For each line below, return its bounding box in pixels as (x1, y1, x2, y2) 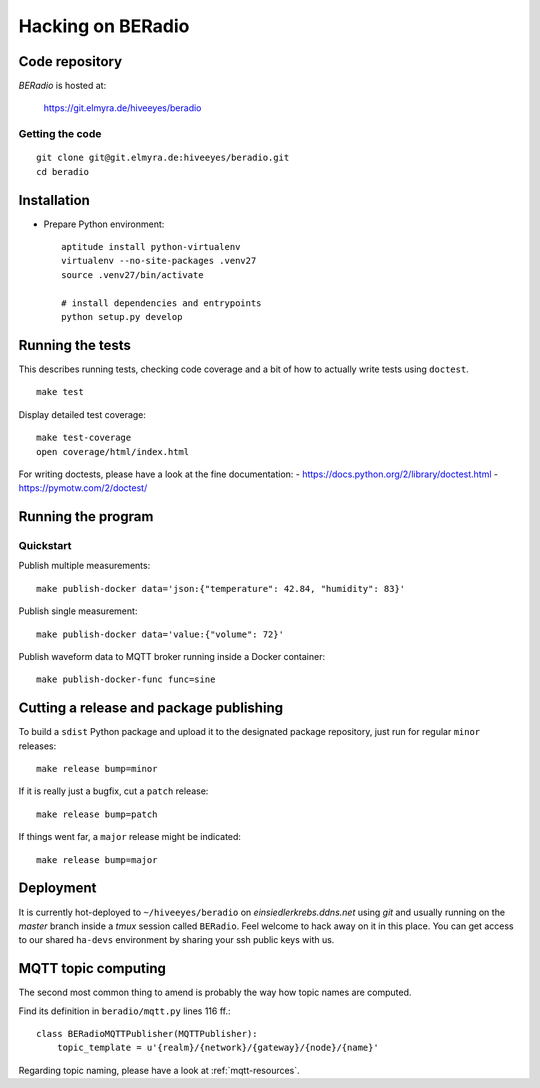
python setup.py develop (61, 311, 183, 323)
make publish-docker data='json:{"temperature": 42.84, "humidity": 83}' (36, 583, 406, 594)
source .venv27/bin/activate (61, 269, 204, 280)
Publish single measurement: (18, 605, 138, 617)
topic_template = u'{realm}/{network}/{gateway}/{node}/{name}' (56, 1042, 379, 1054)
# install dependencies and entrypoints (61, 297, 262, 309)
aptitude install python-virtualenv (61, 241, 241, 253)
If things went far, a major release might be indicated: (18, 831, 242, 843)
